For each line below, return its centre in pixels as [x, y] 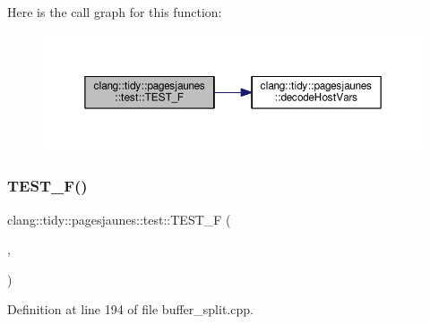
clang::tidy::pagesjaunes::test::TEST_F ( [119, 219]
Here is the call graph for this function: [115, 12]
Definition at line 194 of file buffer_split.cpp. [130, 309]
